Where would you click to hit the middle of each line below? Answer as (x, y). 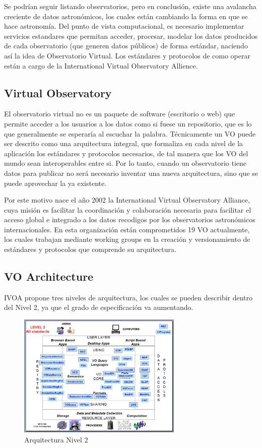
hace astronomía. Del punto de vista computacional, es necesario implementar (124, 26)
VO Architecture (49, 276)
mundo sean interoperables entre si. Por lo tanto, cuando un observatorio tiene (125, 163)
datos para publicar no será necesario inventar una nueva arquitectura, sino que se (131, 173)
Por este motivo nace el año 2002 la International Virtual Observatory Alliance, (127, 200)
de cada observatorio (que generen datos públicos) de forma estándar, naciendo (126, 46)
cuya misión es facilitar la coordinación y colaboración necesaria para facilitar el (128, 209)
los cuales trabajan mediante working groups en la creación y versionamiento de (127, 239)
